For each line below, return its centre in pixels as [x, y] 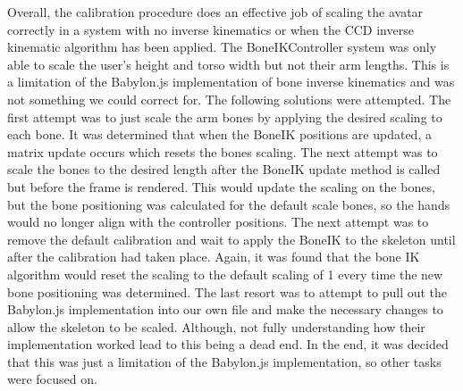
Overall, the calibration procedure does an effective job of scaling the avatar [215, 12]
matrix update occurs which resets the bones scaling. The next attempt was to [223, 151]
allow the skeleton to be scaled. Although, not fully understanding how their [216, 326]
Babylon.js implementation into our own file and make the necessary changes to [225, 309]
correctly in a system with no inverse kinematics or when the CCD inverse [210, 29]
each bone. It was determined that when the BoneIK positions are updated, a [219, 134]
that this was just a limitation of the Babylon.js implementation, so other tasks [224, 361]
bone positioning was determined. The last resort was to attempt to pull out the [227, 291]
